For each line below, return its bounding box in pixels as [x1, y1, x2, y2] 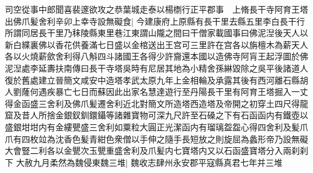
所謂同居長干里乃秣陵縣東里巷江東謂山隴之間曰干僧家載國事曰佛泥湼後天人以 [5, 26, 308, 39]
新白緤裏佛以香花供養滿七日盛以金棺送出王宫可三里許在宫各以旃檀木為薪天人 [5, 38, 308, 50]
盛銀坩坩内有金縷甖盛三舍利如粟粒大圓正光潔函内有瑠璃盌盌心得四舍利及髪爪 [5, 120, 308, 133]
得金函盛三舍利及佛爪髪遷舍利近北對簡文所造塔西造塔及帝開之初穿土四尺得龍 [5, 97, 308, 109]
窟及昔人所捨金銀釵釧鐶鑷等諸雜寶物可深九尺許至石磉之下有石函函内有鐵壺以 [5, 109, 308, 121]
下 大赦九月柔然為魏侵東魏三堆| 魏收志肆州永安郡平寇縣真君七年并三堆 [5, 156, 283, 168]
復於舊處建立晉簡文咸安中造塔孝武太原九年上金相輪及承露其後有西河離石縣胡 [5, 73, 308, 86]
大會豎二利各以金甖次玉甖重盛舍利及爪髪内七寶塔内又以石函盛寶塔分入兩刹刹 [5, 144, 308, 157]
